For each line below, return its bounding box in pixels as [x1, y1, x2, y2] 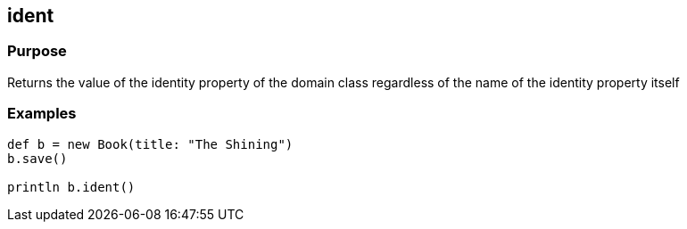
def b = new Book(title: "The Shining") [7, 136, 294, 151]
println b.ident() [7, 179, 136, 194]
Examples [7, 104, 77, 123]
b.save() [7, 151, 68, 166]
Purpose [7, 42, 67, 61]
